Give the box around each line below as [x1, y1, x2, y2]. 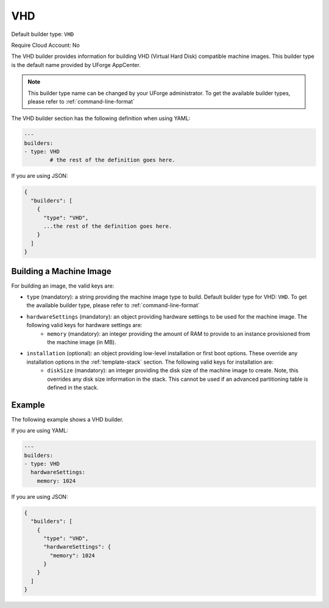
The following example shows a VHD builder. [11, 415, 124, 423]
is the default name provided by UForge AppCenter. [11, 61, 141, 68]
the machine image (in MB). [47, 338, 116, 345]
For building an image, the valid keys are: [11, 282, 115, 289]
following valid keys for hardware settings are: [26, 322, 143, 329]
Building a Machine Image [11, 266, 112, 277]
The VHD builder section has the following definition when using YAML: [11, 115, 191, 122]
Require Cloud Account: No [11, 41, 80, 49]
